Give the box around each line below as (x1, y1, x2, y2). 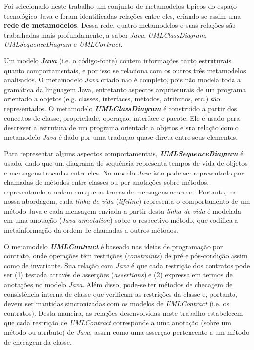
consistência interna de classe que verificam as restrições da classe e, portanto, (4, 289, 237, 299)
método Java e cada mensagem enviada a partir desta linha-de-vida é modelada (4, 205, 241, 215)
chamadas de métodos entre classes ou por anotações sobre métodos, (4, 177, 209, 187)
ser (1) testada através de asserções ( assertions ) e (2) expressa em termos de (4, 270, 233, 280)
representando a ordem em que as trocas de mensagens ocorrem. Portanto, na (4, 186, 236, 196)
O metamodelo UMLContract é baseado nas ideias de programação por (4, 241, 223, 251)
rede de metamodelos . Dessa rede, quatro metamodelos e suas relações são (4, 20, 236, 30)
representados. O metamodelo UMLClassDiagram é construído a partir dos (4, 103, 237, 113)
